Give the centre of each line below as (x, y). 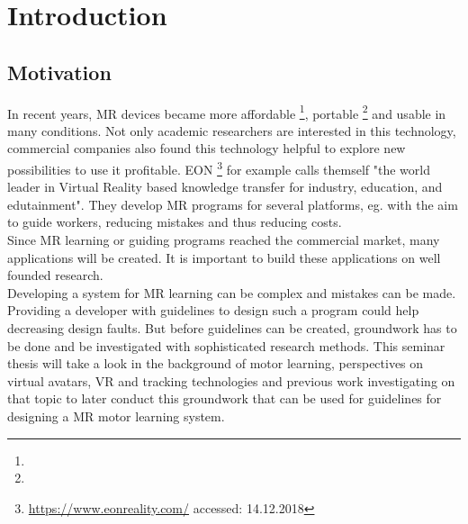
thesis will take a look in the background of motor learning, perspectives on (216, 363)
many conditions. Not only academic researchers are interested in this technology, (232, 130)
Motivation (59, 72)
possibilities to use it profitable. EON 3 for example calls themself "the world (219, 168)
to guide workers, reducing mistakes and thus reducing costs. (175, 222)
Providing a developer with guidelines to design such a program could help (213, 310)
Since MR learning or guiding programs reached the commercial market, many (224, 240)
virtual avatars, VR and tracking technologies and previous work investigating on (231, 380)
